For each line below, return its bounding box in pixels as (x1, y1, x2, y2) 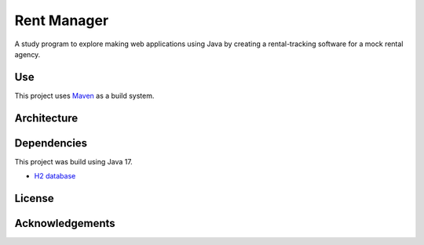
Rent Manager (14, 12, 109, 29)
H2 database (34, 171, 76, 181)
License (14, 192, 54, 205)
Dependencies (14, 136, 88, 150)
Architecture (14, 111, 79, 124)
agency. (14, 49, 41, 59)
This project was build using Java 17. (14, 157, 133, 166)
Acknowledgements (14, 216, 115, 230)
